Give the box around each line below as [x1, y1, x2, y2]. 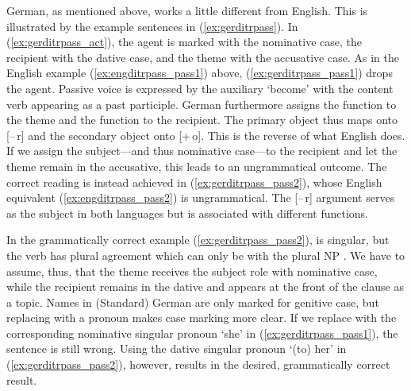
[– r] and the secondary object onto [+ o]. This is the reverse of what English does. [6, 126, 405, 143]
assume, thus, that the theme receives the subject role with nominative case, [6, 262, 378, 279]
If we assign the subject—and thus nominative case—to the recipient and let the [6, 142, 398, 159]
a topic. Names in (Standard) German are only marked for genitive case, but [6, 293, 379, 310]
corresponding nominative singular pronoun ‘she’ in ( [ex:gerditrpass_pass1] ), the [6, 324, 398, 341]
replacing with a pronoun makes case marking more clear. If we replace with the [6, 309, 397, 326]
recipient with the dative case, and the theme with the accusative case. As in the [6, 48, 399, 65]
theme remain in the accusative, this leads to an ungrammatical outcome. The [6, 157, 387, 174]
